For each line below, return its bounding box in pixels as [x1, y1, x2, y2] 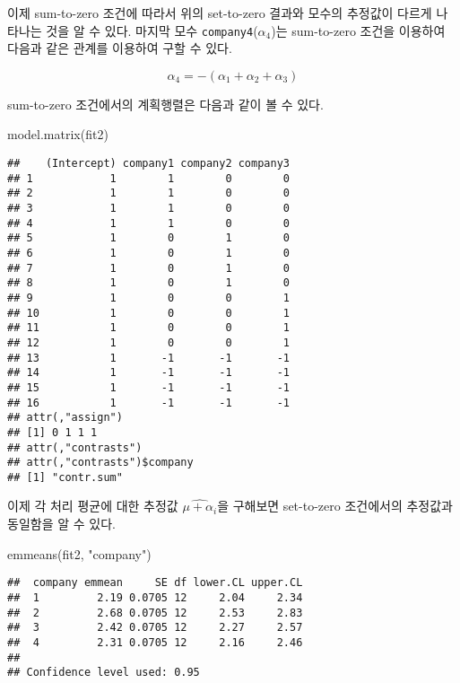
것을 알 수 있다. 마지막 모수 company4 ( [46, 21, 258, 39]
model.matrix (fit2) [7, 125, 108, 144]
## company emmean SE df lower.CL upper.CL [7, 576, 303, 590]
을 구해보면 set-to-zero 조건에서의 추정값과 [217, 496, 453, 515]
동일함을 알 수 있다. [7, 514, 116, 533]
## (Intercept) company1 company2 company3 [7, 157, 290, 171]
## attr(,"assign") [7, 411, 123, 425]
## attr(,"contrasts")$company [7, 456, 194, 469]
